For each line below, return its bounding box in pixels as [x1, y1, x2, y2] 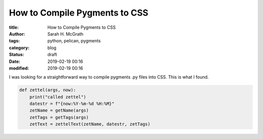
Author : [9, 31, 25, 37]
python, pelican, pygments [47, 38, 101, 44]
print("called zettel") [29, 94, 86, 99]
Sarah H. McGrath [47, 31, 84, 37]
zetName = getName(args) [29, 108, 89, 113]
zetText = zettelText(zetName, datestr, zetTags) [29, 121, 150, 127]
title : [9, 24, 19, 30]
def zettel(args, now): [19, 87, 76, 93]
